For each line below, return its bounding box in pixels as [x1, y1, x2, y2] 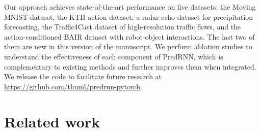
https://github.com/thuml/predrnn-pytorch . [4, 81, 142, 91]
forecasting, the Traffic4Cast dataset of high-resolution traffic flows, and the [4, 21, 241, 32]
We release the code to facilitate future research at [4, 71, 162, 82]
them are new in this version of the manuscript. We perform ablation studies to [4, 41, 252, 52]
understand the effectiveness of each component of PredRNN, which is [4, 51, 223, 61]
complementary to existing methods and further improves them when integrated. [4, 61, 256, 72]
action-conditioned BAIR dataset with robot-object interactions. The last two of [4, 31, 255, 42]
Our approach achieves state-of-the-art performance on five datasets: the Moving [4, 2, 256, 12]
